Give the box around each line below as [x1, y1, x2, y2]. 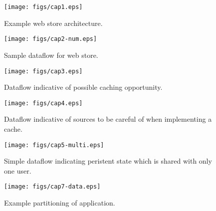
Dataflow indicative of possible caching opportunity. [4, 82, 163, 92]
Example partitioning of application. [4, 198, 115, 208]
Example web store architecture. [4, 17, 103, 28]
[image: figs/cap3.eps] [4, 67, 83, 75]
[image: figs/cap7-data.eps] [4, 183, 101, 191]
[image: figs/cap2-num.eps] [4, 35, 97, 43]
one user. [4, 165, 31, 176]
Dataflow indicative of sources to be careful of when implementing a [4, 114, 212, 124]
